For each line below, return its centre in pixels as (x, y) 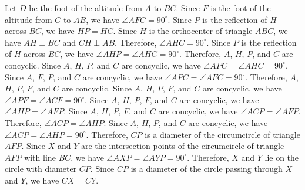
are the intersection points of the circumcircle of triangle (182, 146)
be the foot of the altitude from (86, 8)
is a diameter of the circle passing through (207, 169)
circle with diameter (41, 169)
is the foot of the (241, 8)
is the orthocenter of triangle (201, 31)
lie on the (282, 157)
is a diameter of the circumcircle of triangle (222, 134)
